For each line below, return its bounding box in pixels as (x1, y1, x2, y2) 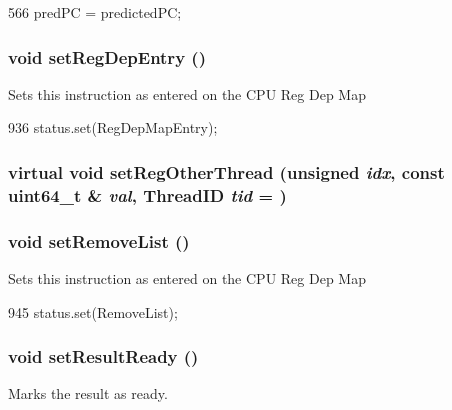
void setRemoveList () (8, 228, 190, 253)
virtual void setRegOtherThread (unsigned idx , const (8, 159, 445, 184)
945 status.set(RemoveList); (8, 301, 178, 322)
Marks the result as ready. (8, 383, 168, 404)
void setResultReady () (8, 344, 199, 369)
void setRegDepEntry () (8, 44, 206, 69)
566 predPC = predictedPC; (8, 2, 182, 22)
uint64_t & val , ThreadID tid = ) (8, 182, 287, 207)
